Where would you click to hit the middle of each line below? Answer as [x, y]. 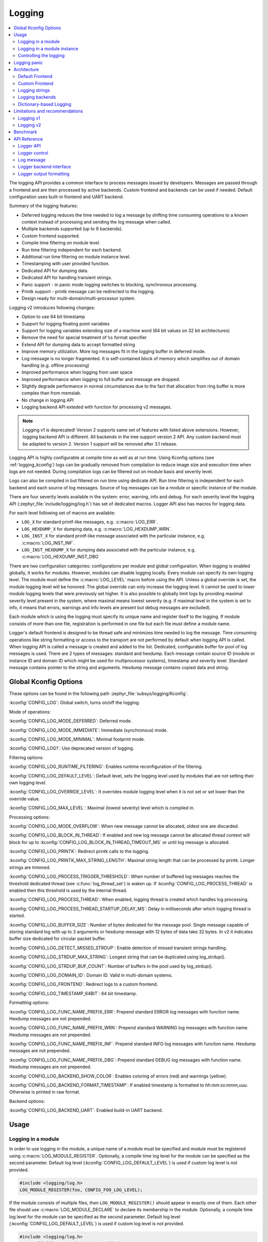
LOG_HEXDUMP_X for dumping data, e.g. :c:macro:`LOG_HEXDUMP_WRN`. [97, 529]
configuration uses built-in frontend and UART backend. [67, 197]
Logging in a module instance [48, 48]
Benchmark [25, 132]
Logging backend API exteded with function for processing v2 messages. [97, 407]
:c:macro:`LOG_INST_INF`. [48, 543]
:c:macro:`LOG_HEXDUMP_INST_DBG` [61, 557]
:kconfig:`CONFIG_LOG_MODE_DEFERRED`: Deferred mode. [70, 721]
